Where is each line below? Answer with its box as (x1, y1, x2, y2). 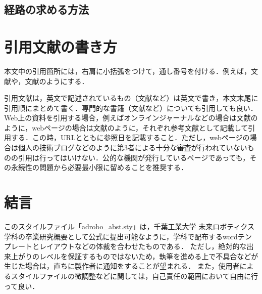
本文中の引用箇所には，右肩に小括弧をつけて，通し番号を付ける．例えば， (4, 65, 251, 76)
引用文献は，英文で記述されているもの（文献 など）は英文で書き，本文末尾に (4, 93, 258, 103)
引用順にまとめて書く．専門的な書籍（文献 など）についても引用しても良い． (4, 102, 257, 113)
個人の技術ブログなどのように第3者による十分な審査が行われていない (18, 142, 247, 153)
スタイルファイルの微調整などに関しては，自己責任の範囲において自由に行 (11, 270, 258, 281)
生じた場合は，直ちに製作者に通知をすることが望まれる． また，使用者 (4, 261, 240, 271)
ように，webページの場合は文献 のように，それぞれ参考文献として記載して (4, 122, 248, 133)
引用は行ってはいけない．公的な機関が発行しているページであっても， (18, 152, 250, 162)
